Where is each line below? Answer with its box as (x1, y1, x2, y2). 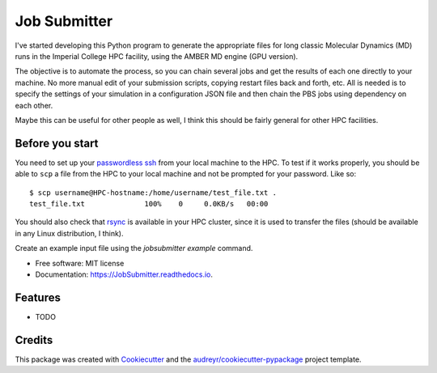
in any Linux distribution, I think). (15, 228, 124, 238)
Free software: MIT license (35, 258, 125, 268)
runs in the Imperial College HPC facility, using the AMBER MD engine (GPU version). (15, 51, 299, 61)
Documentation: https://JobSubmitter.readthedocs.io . (35, 269, 214, 279)
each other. (15, 100, 53, 110)
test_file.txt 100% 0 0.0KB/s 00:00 (29, 199, 269, 208)
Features (15, 290, 61, 304)
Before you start (15, 136, 99, 150)
